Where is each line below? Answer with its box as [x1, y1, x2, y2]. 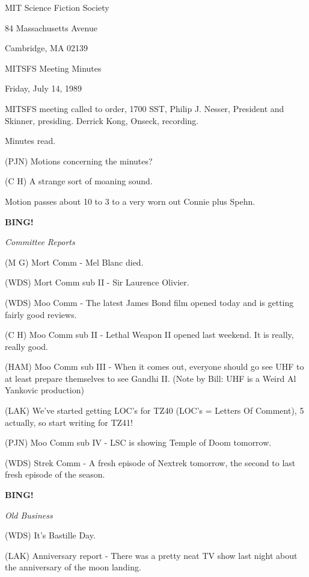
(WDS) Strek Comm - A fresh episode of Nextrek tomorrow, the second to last [5, 456, 296, 469]
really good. [5, 340, 49, 352]
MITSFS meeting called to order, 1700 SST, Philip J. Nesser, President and [5, 102, 284, 114]
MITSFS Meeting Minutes [5, 61, 102, 74]
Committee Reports [5, 235, 75, 248]
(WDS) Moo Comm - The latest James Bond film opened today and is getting [5, 296, 294, 308]
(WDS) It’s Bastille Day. [5, 529, 96, 541]
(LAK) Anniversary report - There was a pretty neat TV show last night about [5, 549, 298, 561]
